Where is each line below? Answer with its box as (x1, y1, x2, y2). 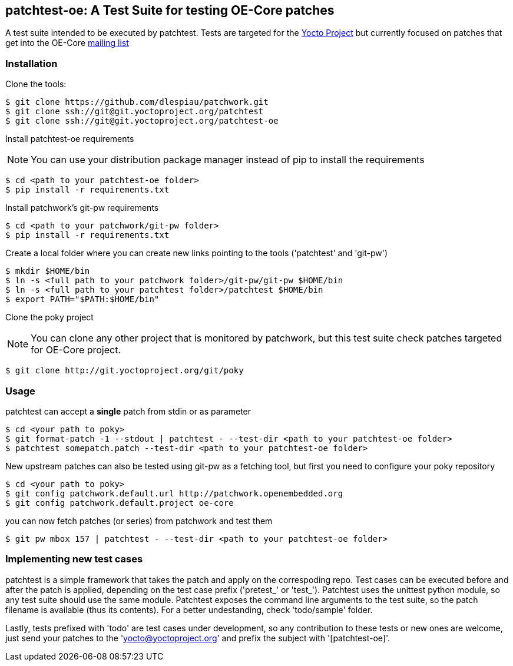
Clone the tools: (5, 79, 67, 90)
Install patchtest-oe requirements (5, 134, 134, 144)
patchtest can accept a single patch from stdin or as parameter (5, 406, 251, 416)
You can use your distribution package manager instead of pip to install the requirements (31, 154, 425, 166)
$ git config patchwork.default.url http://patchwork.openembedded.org (5, 488, 343, 498)
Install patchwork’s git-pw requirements (5, 203, 159, 213)
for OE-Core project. (31, 344, 121, 356)
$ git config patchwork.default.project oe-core (5, 498, 234, 508)
